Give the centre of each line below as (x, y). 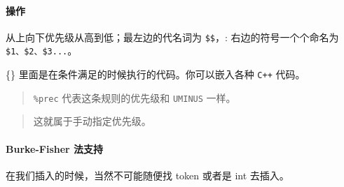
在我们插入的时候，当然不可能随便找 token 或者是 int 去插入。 (147, 175)
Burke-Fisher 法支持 (55, 148)
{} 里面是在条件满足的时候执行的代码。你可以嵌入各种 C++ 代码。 (156, 74)
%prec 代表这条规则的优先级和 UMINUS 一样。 (135, 97)
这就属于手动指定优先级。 (92, 121)
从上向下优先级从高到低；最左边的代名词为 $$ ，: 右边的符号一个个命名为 (172, 37)
